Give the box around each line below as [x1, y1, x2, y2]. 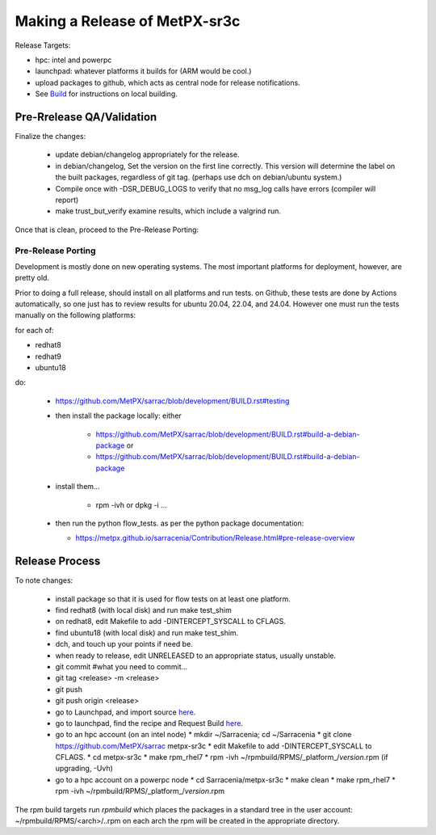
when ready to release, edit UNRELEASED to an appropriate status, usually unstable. [55, 651, 337, 660]
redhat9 [35, 352, 62, 361]
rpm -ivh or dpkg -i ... [95, 500, 167, 509]
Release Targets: [15, 40, 71, 50]
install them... [55, 482, 100, 491]
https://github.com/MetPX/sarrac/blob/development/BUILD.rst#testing [55, 396, 290, 406]
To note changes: [15, 576, 73, 585]
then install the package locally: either [55, 411, 182, 420]
